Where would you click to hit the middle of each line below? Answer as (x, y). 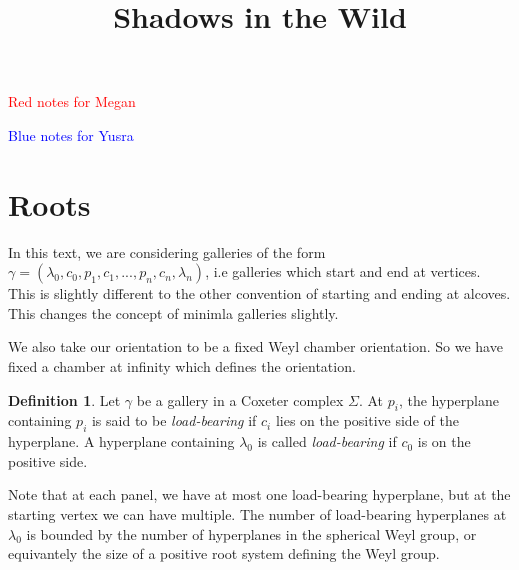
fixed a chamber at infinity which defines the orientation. (182, 366)
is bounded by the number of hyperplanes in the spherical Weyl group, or (251, 533)
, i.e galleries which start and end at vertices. (343, 271)
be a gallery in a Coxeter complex (240, 399)
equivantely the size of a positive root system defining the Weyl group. (224, 553)
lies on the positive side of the (367, 420)
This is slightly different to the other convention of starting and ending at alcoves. (259, 293)
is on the (444, 441)
